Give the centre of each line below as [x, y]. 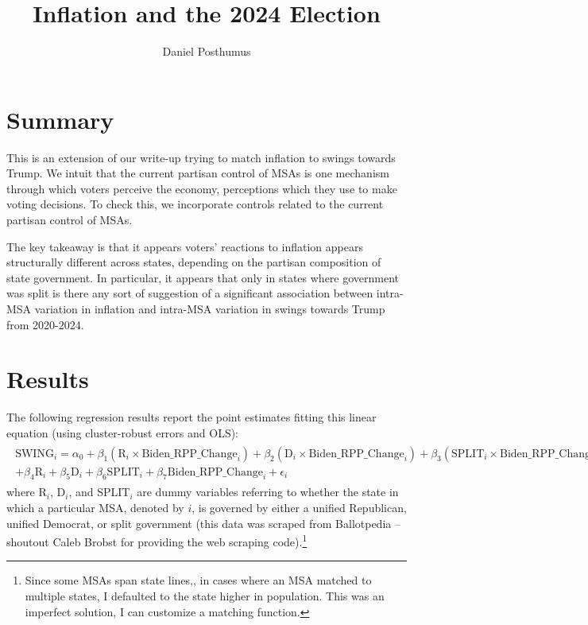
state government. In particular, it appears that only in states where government [203, 277]
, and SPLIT [99, 492]
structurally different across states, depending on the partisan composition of [194, 262]
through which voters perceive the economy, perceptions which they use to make [202, 188]
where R [27, 492]
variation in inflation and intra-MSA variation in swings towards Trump [210, 309]
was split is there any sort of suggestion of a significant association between [190, 293]
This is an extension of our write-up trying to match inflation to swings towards [201, 157]
